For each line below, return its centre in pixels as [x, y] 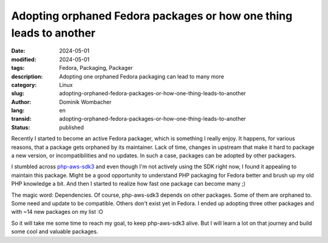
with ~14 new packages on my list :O [57, 212]
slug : [18, 94]
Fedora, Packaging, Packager [96, 68]
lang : [18, 111]
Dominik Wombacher [85, 102]
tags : [18, 68]
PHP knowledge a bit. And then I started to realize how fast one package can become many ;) [128, 184]
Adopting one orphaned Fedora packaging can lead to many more [142, 77]
